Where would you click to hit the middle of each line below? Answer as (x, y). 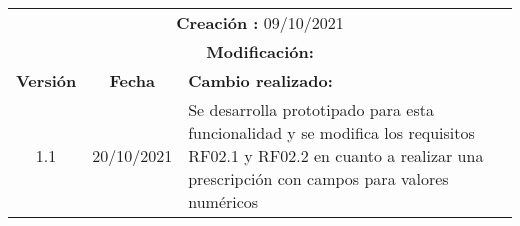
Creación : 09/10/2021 (260, 22)
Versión (46, 80)
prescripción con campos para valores (318, 178)
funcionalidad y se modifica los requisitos (331, 132)
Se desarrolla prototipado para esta (311, 109)
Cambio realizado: (260, 80)
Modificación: (260, 51)
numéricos (223, 201)
